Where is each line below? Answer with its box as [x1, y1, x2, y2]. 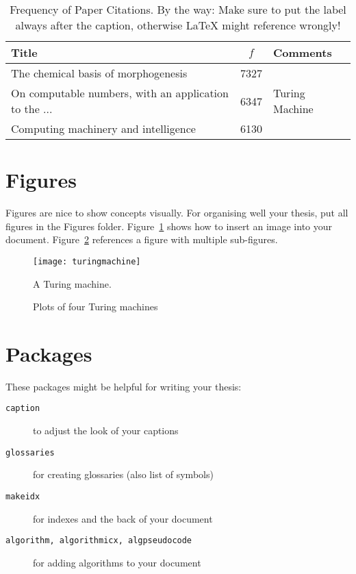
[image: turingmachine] [33, 256, 141, 266]
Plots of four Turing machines [33, 299, 158, 314]
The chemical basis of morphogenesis [11, 65, 188, 81]
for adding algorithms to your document [33, 555, 201, 569]
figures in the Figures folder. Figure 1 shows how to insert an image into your [5, 219, 333, 233]
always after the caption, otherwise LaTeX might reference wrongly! [15, 17, 341, 33]
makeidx [5, 491, 40, 501]
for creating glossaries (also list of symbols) [33, 467, 214, 482]
